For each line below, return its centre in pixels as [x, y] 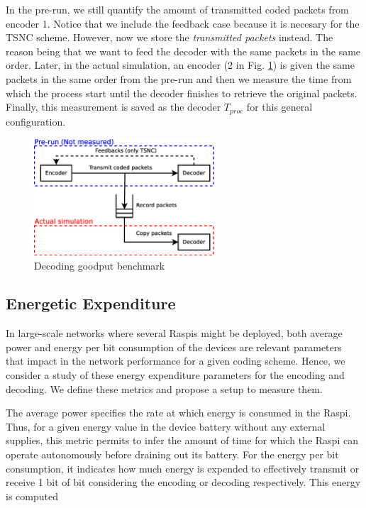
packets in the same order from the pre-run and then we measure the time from [179, 78]
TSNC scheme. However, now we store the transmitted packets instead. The [170, 37]
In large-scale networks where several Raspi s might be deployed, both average [174, 333]
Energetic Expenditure [91, 303]
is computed [32, 496]
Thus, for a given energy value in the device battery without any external [166, 426]
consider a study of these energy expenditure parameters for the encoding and [175, 375]
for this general [279, 107]
